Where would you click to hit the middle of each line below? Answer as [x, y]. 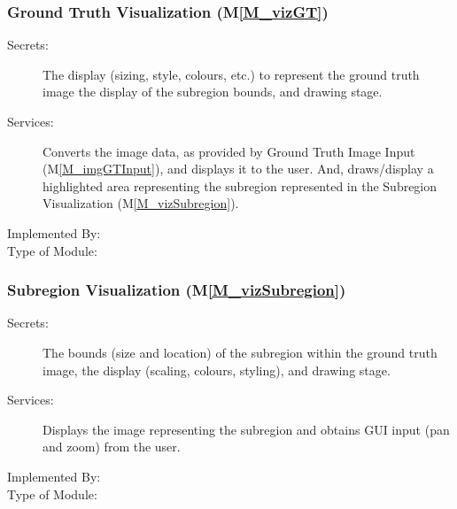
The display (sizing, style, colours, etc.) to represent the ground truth [231, 74]
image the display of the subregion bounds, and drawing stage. [213, 92]
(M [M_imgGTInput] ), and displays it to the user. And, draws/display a [238, 169]
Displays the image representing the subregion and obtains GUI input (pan [246, 429]
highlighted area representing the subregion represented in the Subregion [240, 185]
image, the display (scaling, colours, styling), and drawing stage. [217, 370]
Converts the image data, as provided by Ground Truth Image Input [229, 151]
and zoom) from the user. [112, 447]
